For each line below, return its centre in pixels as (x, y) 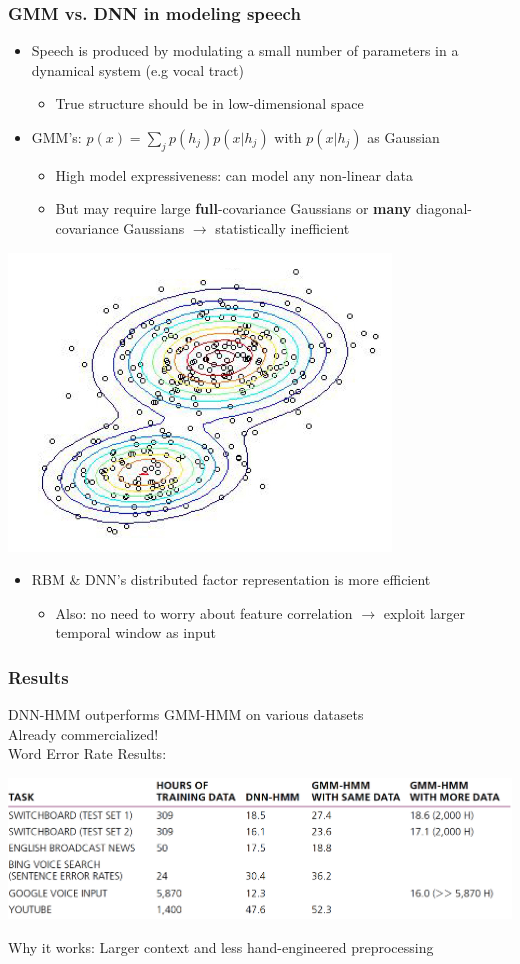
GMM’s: (56, 137)
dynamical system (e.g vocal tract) (137, 69)
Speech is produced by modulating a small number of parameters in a (245, 50)
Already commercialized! (83, 733)
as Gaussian (403, 137)
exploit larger (424, 612)
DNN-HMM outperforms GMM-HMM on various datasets (186, 714)
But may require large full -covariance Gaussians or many (233, 208)
